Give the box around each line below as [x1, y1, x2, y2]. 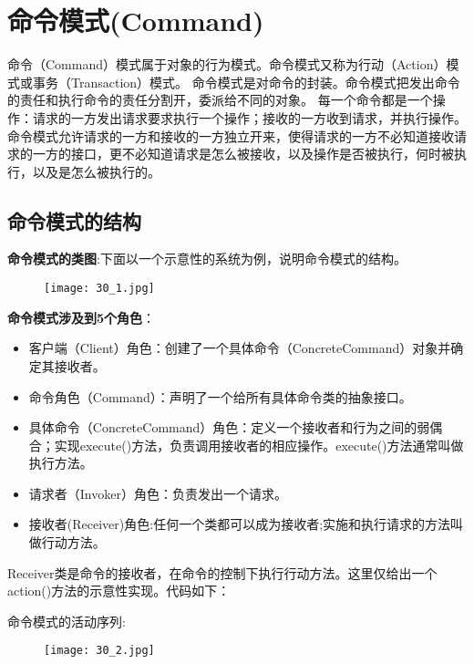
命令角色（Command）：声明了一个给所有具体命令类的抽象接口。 [28, 387, 412, 406]
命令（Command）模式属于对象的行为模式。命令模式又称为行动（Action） [7, 55, 447, 74]
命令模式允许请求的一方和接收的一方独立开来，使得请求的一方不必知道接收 [7, 126, 454, 145]
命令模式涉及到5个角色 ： [7, 307, 156, 327]
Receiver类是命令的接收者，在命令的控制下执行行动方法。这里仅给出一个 [7, 563, 438, 582]
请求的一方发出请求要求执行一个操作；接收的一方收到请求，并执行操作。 [32, 108, 467, 127]
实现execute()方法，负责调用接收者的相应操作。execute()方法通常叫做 [54, 435, 464, 454]
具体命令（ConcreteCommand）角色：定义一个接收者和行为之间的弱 [28, 418, 430, 437]
